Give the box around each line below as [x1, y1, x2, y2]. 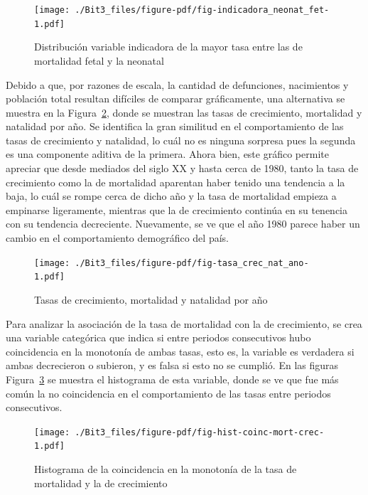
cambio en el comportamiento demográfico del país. [6, 230, 229, 245]
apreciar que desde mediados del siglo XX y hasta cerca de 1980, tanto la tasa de [6, 161, 359, 176]
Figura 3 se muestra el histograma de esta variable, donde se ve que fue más [6, 371, 339, 386]
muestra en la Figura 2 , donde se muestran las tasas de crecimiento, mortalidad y [6, 105, 362, 119]
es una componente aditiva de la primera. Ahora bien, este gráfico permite [6, 147, 329, 161]
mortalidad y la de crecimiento [34, 475, 168, 490]
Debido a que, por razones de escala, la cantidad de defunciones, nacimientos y [6, 77, 349, 92]
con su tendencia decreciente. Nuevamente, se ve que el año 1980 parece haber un [6, 216, 360, 231]
